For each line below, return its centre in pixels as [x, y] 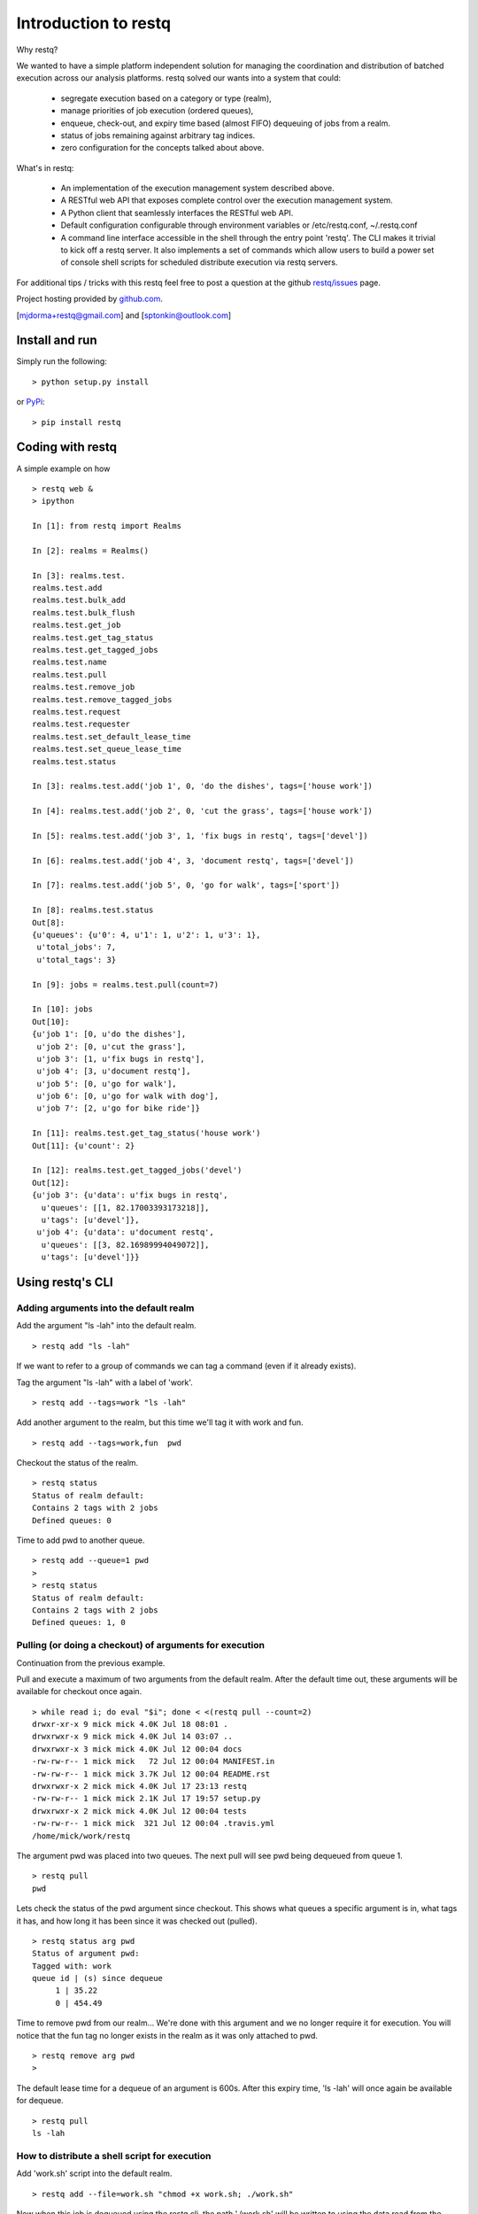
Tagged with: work [72, 1966]
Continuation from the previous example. [91, 1663]
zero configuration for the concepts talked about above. [162, 148]
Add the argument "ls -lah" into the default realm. [106, 1326]
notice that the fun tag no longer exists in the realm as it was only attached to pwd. [167, 2035]
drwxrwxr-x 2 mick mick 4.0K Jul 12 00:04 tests [139, 1811]
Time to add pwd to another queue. [81, 1540]
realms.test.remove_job [84, 687]
